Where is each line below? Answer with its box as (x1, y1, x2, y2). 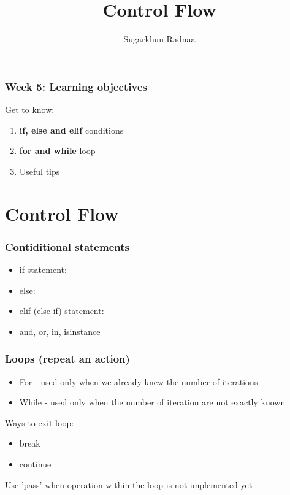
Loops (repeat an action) (5, 351, 130, 366)
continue (19, 457, 52, 470)
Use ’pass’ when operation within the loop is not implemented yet (5, 478, 253, 491)
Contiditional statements (5, 239, 129, 254)
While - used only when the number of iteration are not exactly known (19, 396, 286, 409)
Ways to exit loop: (5, 416, 74, 429)
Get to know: (5, 103, 55, 116)
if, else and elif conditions (19, 123, 124, 136)
